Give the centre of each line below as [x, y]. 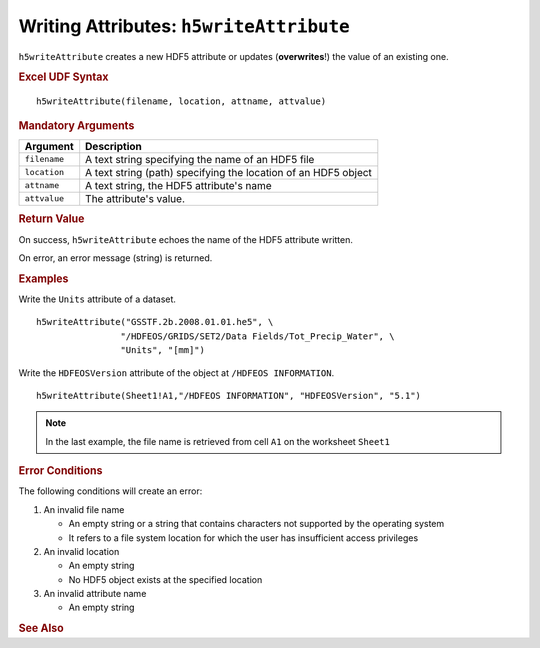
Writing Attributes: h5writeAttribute [184, 26]
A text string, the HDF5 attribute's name [178, 185]
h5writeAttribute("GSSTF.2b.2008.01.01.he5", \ [155, 322]
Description [113, 146]
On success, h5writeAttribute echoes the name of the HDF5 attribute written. [186, 239]
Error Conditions [60, 471]
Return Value [51, 219]
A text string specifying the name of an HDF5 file [200, 159]
